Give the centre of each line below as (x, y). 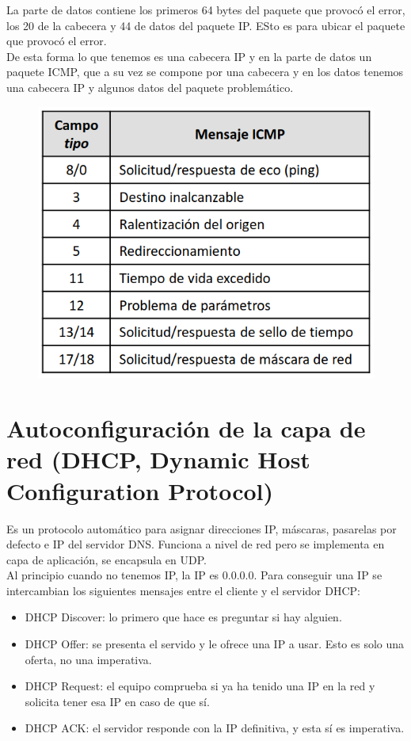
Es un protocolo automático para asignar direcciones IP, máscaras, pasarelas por (202, 528)
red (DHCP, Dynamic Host (158, 459)
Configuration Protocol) (140, 490)
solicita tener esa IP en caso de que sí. (117, 701)
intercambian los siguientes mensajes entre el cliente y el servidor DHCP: (184, 590)
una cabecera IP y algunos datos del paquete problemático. (150, 87)
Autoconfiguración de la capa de (186, 428)
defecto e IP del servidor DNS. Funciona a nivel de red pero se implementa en (196, 544)
